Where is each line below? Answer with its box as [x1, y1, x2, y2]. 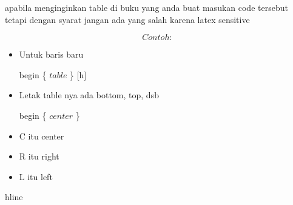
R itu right [19, 150, 59, 163]
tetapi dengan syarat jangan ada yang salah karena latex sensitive [5, 13, 250, 25]
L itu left [19, 170, 53, 183]
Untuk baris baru [19, 48, 84, 61]
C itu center [19, 129, 64, 142]
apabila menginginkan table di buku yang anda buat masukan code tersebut [5, 1, 288, 13]
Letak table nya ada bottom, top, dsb [19, 89, 159, 101]
